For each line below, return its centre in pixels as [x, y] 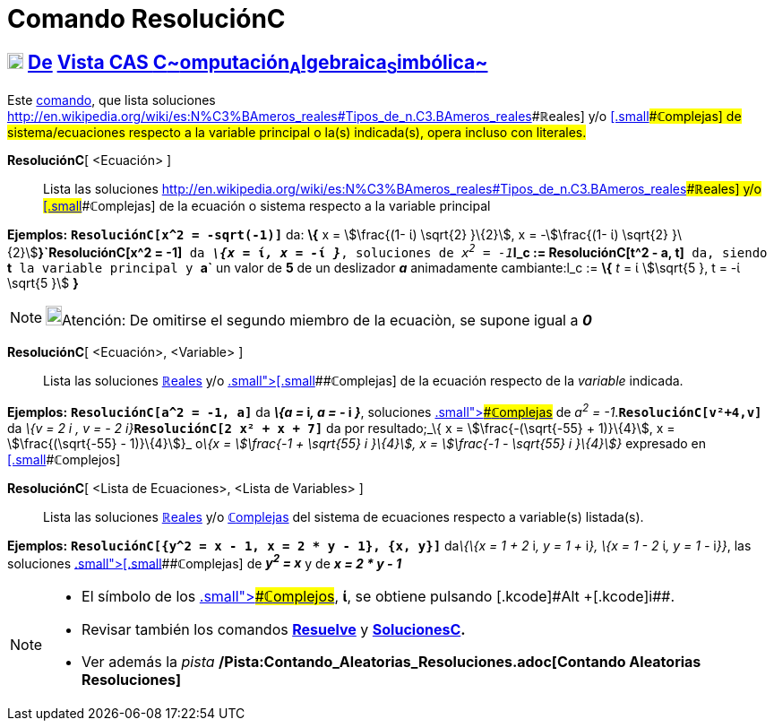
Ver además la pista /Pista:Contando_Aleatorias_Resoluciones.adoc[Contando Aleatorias [391, 662]
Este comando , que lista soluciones [112, 100]
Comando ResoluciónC [146, 19]
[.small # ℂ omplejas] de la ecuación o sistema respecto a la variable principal [267, 206]
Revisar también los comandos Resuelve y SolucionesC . [274, 630]
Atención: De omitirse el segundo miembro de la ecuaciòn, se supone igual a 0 [327, 321]
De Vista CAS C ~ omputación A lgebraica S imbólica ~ [258, 64]
